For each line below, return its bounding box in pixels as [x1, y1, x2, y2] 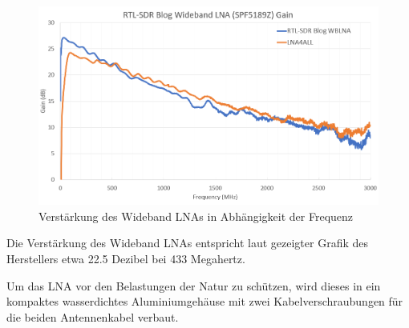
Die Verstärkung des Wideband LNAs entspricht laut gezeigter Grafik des [6, 234, 369, 251]
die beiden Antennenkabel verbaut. [6, 308, 179, 325]
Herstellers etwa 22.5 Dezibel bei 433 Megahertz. [6, 250, 245, 267]
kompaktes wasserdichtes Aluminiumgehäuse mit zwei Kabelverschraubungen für [6, 293, 403, 310]
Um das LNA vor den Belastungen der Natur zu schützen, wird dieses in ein [6, 277, 381, 294]
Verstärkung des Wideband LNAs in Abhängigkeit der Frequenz [38, 207, 354, 224]
